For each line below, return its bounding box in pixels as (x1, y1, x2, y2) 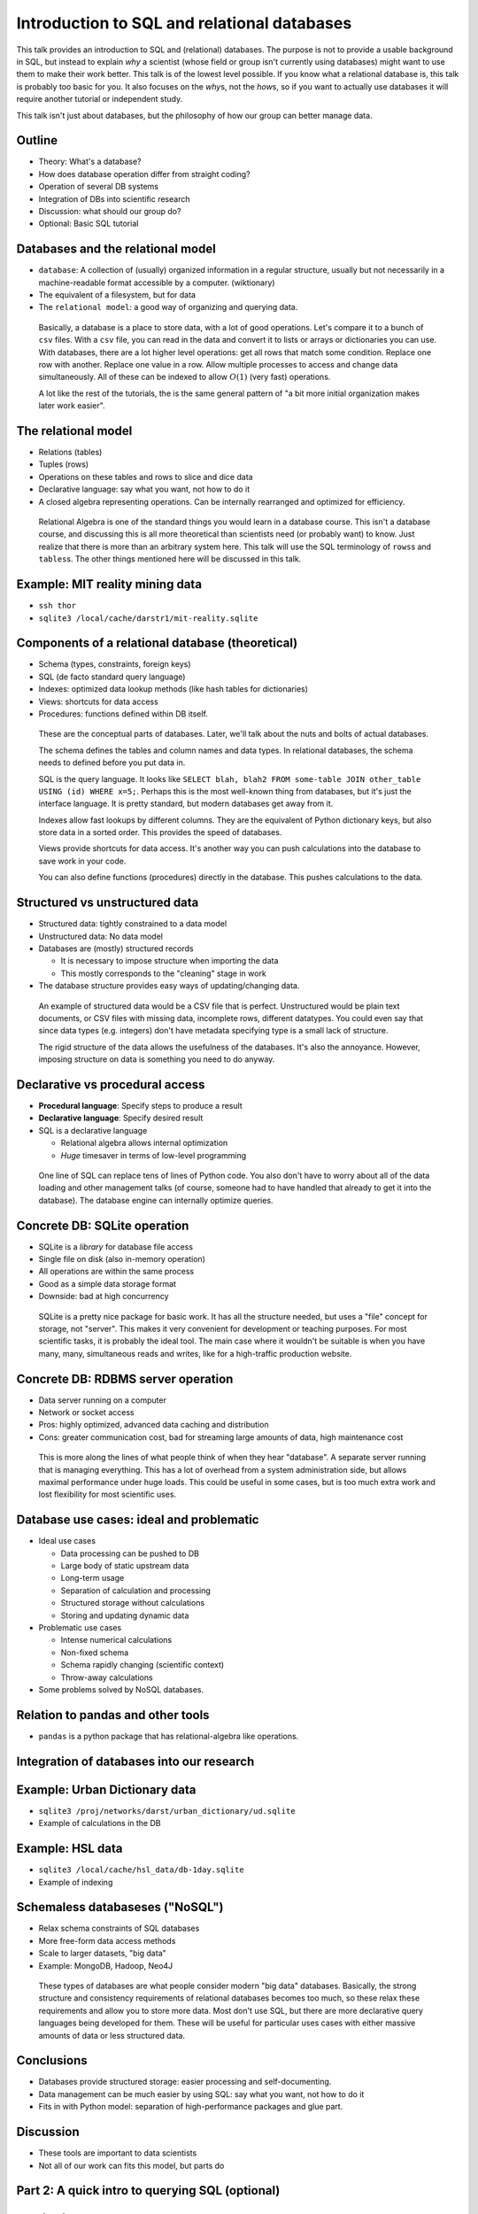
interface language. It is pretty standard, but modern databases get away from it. (38, 798, 334, 809)
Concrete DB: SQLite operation (16, 1218, 189, 1233)
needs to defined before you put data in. (38, 757, 186, 768)
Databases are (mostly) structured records (38, 943, 194, 954)
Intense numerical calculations (60, 1635, 173, 1645)
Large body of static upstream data (60, 1560, 189, 1571)
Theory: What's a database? (38, 156, 142, 167)
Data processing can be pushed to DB (60, 1548, 199, 1559)
